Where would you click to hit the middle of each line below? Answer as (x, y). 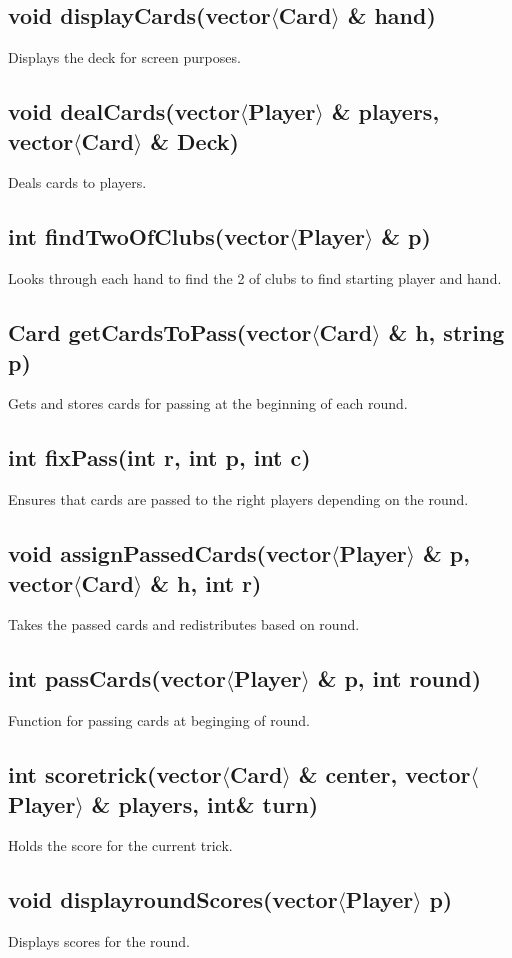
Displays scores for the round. (99, 941)
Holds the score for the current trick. (120, 845)
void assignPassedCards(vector (170, 553)
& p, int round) (399, 678)
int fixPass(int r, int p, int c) (159, 457)
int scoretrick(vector (115, 774)
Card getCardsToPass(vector (160, 332)
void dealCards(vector (124, 111)
